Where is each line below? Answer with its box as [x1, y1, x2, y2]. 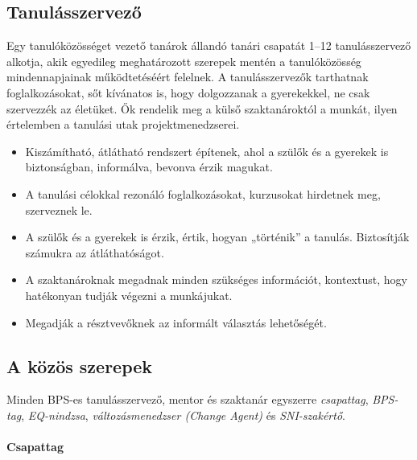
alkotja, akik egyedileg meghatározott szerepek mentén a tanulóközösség [6, 52, 361, 69]
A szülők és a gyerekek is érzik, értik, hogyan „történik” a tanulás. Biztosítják [25, 228, 410, 245]
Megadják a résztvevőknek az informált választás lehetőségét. [25, 314, 327, 331]
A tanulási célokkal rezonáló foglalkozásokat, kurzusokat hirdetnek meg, [25, 185, 381, 202]
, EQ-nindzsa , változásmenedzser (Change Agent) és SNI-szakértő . [21, 406, 345, 423]
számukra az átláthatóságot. [25, 244, 164, 261]
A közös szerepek [6, 353, 153, 378]
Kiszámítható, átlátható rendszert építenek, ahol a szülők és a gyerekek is [25, 142, 389, 159]
